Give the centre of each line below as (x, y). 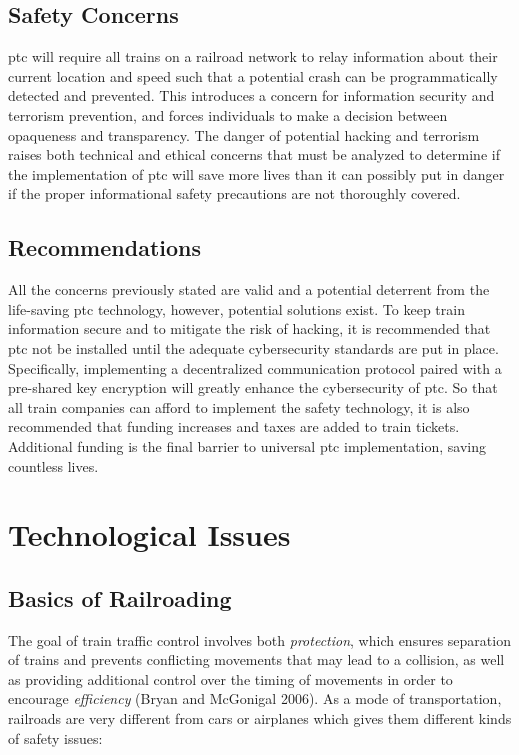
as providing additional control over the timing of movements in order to (230, 678)
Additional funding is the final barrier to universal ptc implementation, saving (247, 445)
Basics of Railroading (120, 597)
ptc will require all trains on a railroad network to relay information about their (253, 56)
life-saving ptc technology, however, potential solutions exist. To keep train (236, 308)
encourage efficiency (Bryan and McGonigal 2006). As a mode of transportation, (255, 698)
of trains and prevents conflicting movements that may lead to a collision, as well (256, 659)
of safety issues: (55, 737)
